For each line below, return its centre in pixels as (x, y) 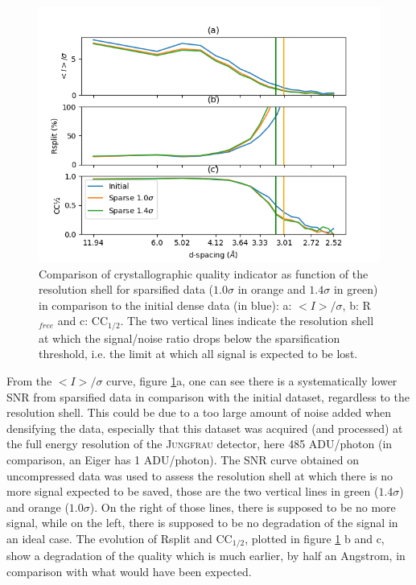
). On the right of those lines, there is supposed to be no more (243, 507)
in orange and (272, 289)
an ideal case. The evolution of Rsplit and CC (119, 538)
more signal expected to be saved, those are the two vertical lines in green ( (193, 491)
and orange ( (38, 507)
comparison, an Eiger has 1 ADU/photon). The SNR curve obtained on (183, 459)
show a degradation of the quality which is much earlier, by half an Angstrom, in (206, 556)
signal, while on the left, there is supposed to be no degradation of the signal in (202, 523)
